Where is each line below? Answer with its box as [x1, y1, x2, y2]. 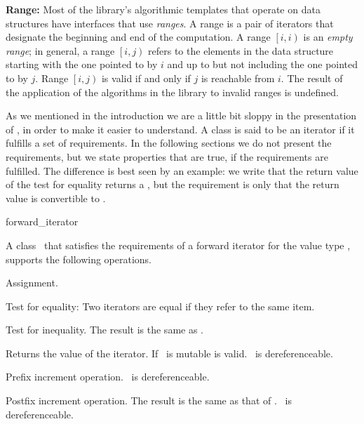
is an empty [303, 29, 353, 44]
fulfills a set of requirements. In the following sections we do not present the [6, 135, 332, 150]
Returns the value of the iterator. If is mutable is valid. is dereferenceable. [6, 345, 333, 360]
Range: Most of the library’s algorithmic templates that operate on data [6, 2, 321, 16]
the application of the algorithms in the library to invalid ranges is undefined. [6, 84, 339, 99]
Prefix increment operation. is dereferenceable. [6, 369, 210, 384]
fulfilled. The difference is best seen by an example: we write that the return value [6, 163, 358, 178]
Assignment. [6, 275, 58, 290]
